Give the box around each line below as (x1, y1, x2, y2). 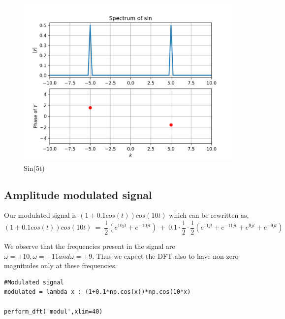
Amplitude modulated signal (4, 187, 152, 202)
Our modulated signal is (4, 210, 77, 220)
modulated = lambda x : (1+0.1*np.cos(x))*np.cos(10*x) (4, 288, 191, 296)
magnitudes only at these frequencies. (4, 260, 117, 271)
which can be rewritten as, (169, 210, 249, 220)
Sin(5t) (24, 162, 45, 173)
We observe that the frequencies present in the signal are (4, 241, 175, 251)
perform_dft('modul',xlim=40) (4, 308, 103, 315)
